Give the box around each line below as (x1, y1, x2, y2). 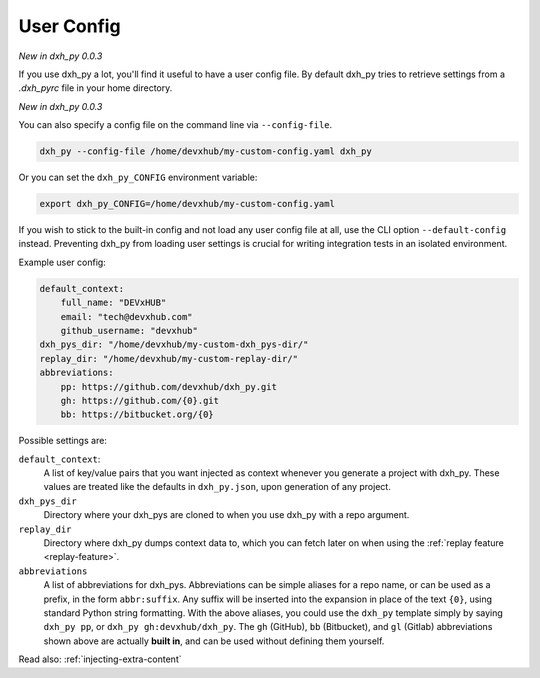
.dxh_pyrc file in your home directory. (18, 82, 173, 94)
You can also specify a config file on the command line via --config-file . (18, 119, 333, 131)
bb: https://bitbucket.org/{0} (60, 409, 214, 420)
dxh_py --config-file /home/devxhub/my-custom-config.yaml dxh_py (39, 146, 372, 157)
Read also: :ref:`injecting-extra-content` (18, 653, 182, 665)
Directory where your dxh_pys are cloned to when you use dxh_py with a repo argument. (43, 509, 410, 521)
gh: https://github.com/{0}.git (60, 395, 220, 406)
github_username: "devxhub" (60, 325, 199, 336)
